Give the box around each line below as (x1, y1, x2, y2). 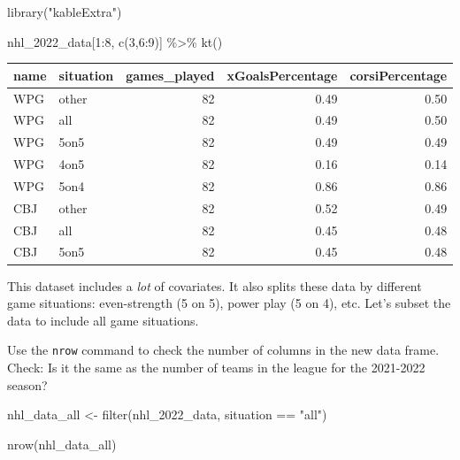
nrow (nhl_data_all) (7, 434, 117, 453)
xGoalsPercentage (226, 65, 338, 84)
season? (7, 375, 48, 394)
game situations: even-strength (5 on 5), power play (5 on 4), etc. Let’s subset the (7, 294, 451, 312)
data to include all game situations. (7, 310, 199, 329)
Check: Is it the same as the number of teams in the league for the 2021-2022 (7, 357, 425, 376)
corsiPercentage (349, 65, 448, 84)
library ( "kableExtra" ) (7, 3, 122, 20)
